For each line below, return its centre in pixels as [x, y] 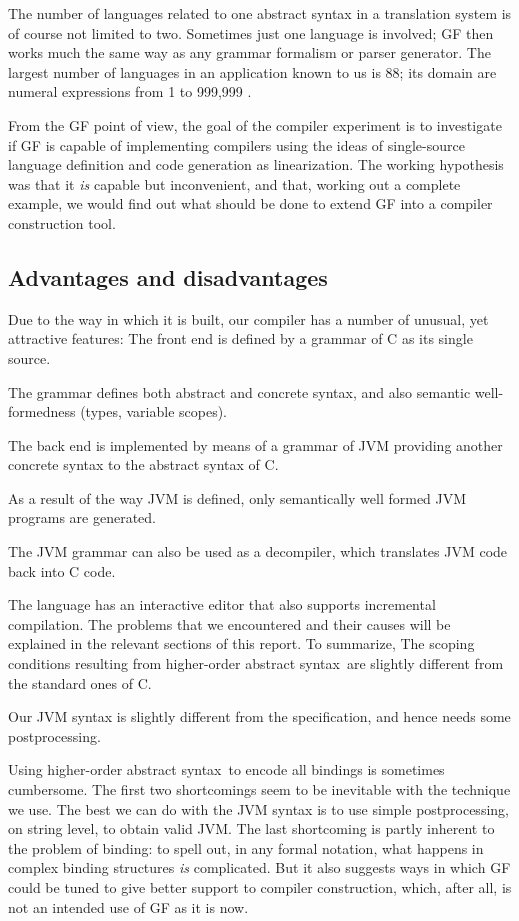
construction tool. [62, 222]
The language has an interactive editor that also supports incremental [222, 604]
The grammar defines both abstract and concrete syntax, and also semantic [239, 391]
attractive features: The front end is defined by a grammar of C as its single [240, 338]
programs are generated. [82, 517]
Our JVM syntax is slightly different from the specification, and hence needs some [259, 716]
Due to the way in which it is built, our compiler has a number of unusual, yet [248, 318]
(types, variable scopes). [154, 411]
